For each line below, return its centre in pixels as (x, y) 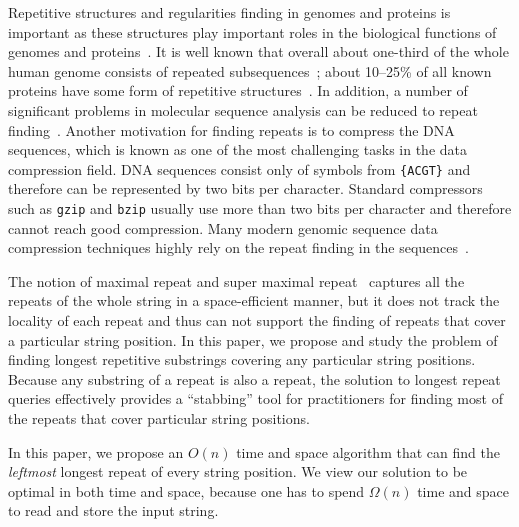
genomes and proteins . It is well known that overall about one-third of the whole (258, 51)
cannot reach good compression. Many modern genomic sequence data (223, 227)
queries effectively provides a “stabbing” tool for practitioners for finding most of (255, 398)
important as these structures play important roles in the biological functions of (252, 31)
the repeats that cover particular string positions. (159, 418)
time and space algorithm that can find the (368, 451)
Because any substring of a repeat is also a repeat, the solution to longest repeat (254, 378)
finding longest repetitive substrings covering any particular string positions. (242, 359)
